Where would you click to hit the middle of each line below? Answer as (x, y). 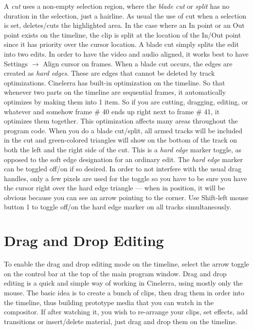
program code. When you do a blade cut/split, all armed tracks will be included (123, 130)
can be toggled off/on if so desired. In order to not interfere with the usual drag (123, 169)
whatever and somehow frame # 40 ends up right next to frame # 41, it (112, 111)
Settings (16, 63)
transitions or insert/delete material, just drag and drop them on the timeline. (121, 321)
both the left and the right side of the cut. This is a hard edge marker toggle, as (123, 149)
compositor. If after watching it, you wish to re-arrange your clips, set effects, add (126, 312)
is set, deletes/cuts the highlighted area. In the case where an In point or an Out (124, 25)
